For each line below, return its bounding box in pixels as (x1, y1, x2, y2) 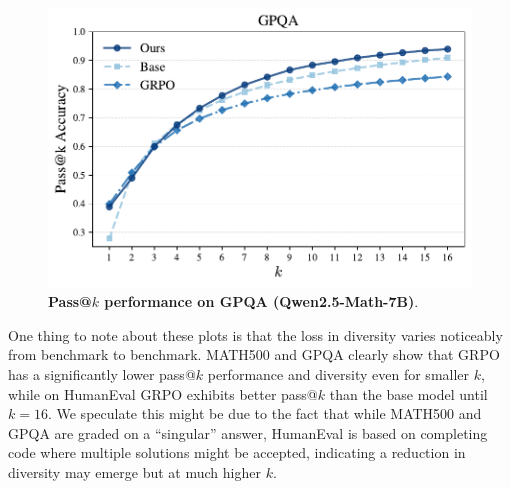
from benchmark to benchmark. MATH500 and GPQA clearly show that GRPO (8, 344, 500, 365)
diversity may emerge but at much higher (8, 461, 261, 482)
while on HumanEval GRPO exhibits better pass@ (8, 383, 318, 404)
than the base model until (329, 383, 488, 404)
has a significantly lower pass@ (8, 364, 196, 384)
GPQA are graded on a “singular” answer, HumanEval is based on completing (8, 422, 488, 443)
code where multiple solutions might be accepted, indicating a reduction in (8, 442, 466, 463)
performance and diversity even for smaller (207, 364, 470, 384)
